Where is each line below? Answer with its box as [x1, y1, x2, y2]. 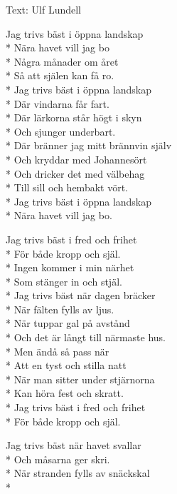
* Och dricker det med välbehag [6, 166, 145, 181]
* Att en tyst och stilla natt [6, 358, 127, 373]
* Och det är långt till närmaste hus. [6, 330, 166, 345]
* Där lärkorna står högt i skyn [6, 110, 142, 125]
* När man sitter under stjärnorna [6, 371, 155, 386]
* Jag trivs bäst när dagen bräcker [6, 288, 156, 303]
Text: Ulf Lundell [6, 2, 81, 16]
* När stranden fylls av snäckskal [6, 465, 150, 480]
